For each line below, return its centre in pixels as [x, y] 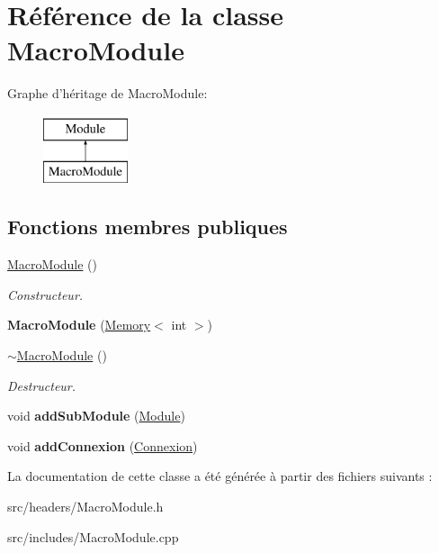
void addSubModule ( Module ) [96, 416]
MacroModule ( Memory [79, 325]
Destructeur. [42, 385]
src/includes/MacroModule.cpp [93, 536]
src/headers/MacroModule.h [85, 507]
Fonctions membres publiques [148, 227]
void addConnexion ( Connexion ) [103, 445]
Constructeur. [45, 294]
